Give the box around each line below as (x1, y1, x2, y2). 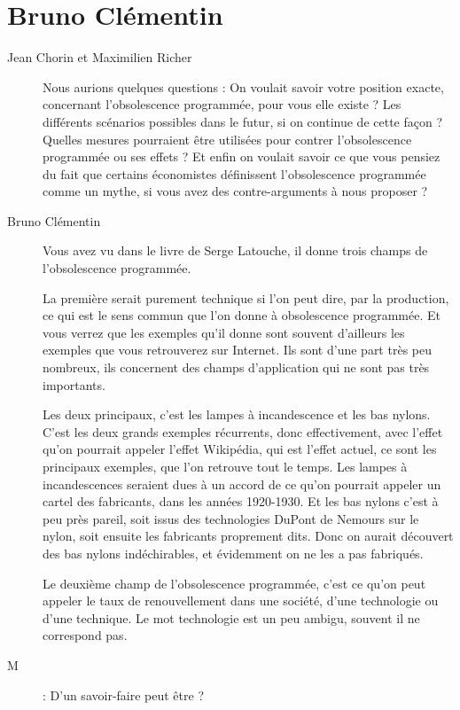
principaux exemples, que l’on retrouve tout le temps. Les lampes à (43, 457, 408, 475)
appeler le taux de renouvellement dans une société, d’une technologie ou (43, 591, 439, 610)
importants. (43, 375, 105, 394)
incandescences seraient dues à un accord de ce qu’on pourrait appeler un (43, 474, 441, 493)
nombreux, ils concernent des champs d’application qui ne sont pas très (43, 358, 430, 377)
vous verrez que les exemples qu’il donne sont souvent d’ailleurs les (43, 323, 405, 341)
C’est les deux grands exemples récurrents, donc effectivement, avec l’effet (43, 422, 443, 441)
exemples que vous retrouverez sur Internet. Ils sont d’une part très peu (43, 340, 432, 359)
